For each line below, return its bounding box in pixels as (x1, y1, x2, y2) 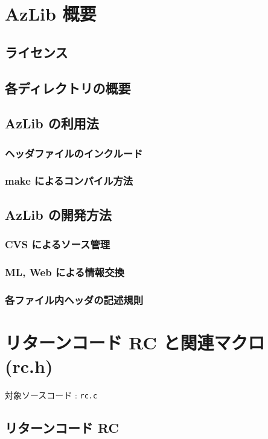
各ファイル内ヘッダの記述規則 (5, 292, 144, 307)
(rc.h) (5, 354, 53, 378)
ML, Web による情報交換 (5, 264, 124, 279)
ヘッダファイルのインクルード (5, 145, 143, 160)
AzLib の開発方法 (5, 205, 112, 223)
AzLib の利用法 (5, 114, 99, 133)
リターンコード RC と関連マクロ (5, 329, 265, 354)
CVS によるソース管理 (5, 237, 110, 252)
